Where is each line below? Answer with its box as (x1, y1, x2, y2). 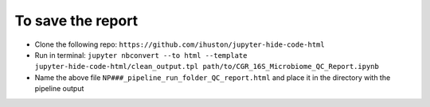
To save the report (14, 12, 139, 29)
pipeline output (34, 84, 84, 94)
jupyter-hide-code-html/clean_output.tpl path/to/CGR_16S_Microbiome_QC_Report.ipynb (34, 62, 380, 71)
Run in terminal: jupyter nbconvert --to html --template (34, 50, 248, 59)
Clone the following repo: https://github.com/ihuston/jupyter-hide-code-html (34, 40, 326, 49)
